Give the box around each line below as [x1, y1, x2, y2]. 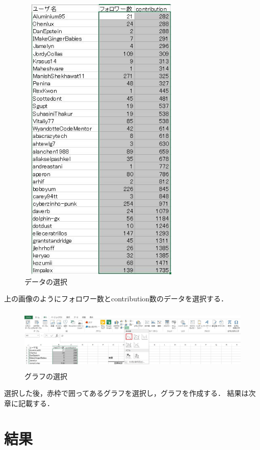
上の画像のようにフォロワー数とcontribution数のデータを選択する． [4, 293, 228, 304]
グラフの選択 [24, 370, 67, 381]
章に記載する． [4, 398, 54, 409]
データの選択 [24, 276, 67, 287]
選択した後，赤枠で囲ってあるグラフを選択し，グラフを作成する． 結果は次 [4, 388, 256, 398]
